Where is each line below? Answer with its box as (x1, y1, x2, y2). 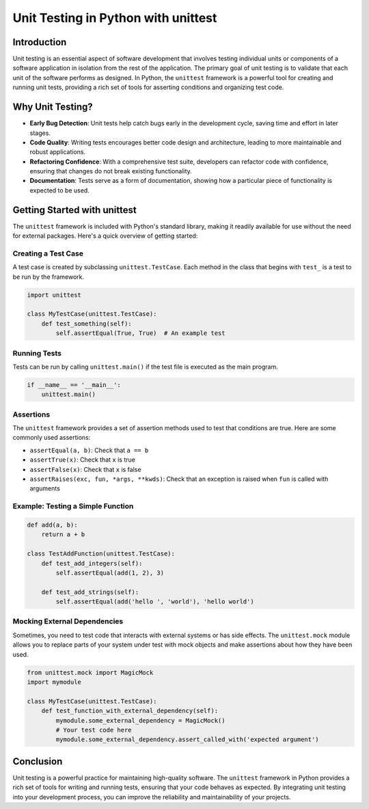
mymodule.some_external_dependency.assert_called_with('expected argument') (55, 736, 319, 743)
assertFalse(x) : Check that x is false (29, 465, 141, 473)
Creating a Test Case (12, 249, 83, 258)
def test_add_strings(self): (41, 588, 139, 596)
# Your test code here (55, 726, 133, 734)
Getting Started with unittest (12, 204, 137, 216)
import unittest (27, 291, 82, 299)
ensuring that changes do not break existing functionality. (29, 167, 193, 175)
